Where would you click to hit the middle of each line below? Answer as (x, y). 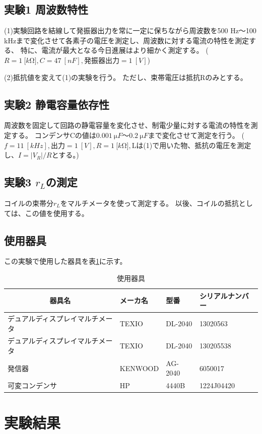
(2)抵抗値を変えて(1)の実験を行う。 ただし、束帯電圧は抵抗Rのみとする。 (126, 77)
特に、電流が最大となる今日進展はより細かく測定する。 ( (114, 50)
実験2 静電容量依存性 (57, 104)
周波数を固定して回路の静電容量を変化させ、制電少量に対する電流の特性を (127, 125)
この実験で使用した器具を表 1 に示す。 (65, 261)
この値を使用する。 (57, 213)
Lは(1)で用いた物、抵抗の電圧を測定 (191, 145)
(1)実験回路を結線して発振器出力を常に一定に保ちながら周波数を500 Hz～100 (130, 30)
